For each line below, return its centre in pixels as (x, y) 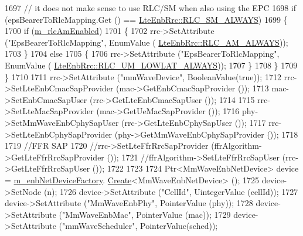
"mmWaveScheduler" (99, 226)
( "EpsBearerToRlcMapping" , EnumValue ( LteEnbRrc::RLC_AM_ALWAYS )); (147, 42)
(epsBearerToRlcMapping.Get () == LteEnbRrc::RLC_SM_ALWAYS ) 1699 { (146, 19)
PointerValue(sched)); (179, 226)
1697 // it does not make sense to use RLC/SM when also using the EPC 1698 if (151, 8)
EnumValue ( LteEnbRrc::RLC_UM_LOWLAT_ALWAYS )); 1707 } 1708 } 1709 (151, 65)
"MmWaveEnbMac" (97, 214)
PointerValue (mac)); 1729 (183, 214)
